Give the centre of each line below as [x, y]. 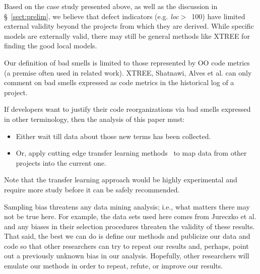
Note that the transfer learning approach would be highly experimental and [121, 180]
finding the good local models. [51, 46]
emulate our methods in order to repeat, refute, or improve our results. [114, 266]
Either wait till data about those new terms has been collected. [113, 136]
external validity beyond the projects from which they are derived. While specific [129, 26]
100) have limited [218, 16]
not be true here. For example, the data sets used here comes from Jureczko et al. [130, 216]
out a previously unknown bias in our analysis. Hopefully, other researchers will [127, 256]
